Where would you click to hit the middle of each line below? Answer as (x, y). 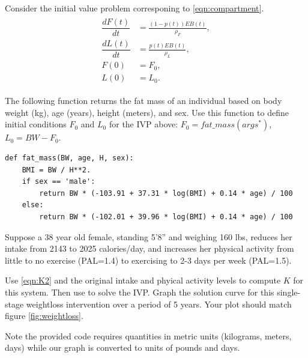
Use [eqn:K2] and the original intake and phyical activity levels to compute (143, 280)
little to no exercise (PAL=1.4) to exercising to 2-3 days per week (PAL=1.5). (148, 260)
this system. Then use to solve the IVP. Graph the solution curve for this (140, 292)
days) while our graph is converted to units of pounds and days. (122, 347)
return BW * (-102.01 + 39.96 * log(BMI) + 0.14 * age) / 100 (166, 217)
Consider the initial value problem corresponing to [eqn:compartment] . (134, 8)
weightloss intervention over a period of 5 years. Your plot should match (159, 304)
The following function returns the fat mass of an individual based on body (143, 101)
